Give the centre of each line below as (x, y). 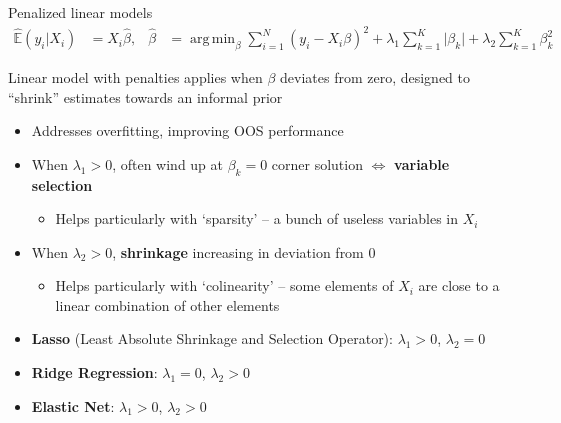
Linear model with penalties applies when (135, 76)
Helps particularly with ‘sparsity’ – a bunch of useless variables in (257, 218)
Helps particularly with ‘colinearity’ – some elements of (224, 285)
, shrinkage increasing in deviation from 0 (244, 251)
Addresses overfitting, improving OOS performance (187, 130)
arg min (212, 39)
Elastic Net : (73, 405)
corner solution (317, 163)
